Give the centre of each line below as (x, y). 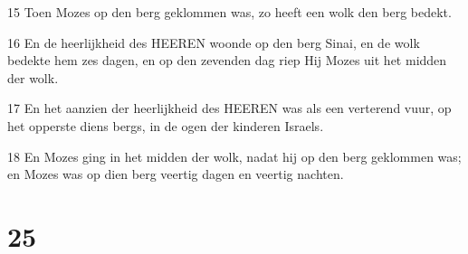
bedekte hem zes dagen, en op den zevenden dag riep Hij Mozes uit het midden (227, 60)
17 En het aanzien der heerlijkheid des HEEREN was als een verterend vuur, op (229, 108)
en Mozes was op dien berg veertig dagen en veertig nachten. (176, 174)
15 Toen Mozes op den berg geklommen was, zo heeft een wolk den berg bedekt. (229, 12)
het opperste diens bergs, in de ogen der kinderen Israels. (166, 125)
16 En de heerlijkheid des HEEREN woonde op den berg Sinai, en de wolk (214, 42)
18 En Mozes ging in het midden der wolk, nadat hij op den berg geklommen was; (234, 156)
